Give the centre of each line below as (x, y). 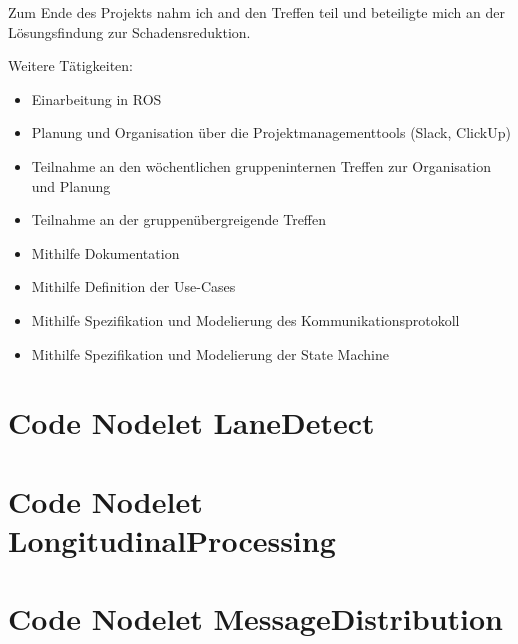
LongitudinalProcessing (172, 539)
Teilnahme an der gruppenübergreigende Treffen (179, 219)
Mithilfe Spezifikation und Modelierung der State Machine (210, 353)
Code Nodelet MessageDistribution (255, 618)
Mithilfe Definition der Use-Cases (133, 286)
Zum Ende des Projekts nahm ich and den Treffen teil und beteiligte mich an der (256, 12)
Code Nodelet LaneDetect (191, 422)
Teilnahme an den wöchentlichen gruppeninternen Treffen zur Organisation (261, 165)
